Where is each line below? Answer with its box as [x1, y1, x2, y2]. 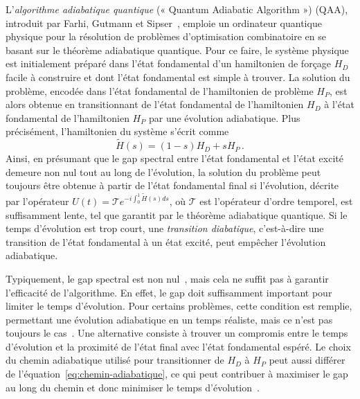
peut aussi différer [269, 353, 345, 367]
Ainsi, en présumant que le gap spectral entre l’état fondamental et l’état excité [6, 151, 343, 166]
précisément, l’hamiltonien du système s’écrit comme [6, 124, 229, 139]
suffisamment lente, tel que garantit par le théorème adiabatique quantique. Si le [6, 207, 348, 222]
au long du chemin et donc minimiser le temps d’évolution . [6, 380, 260, 394]
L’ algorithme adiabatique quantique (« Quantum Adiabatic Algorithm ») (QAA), [6, 2, 348, 16]
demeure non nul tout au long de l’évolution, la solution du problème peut [6, 164, 321, 179]
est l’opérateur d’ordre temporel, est [199, 193, 353, 208]
